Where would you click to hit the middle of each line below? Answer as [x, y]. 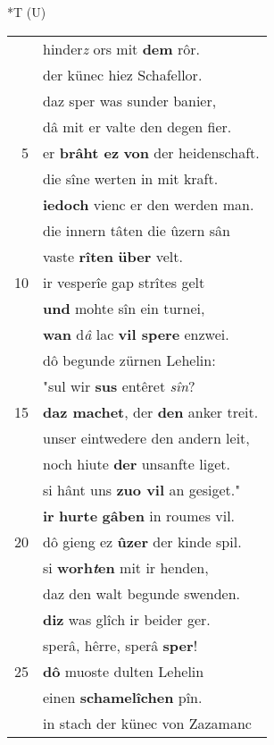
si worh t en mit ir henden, [126, 567]
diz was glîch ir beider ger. [127, 619]
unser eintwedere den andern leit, [146, 437]
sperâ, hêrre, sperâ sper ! [120, 645]
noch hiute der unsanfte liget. [137, 463]
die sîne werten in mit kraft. [131, 178]
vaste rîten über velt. [113, 256]
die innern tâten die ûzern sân [137, 230]
